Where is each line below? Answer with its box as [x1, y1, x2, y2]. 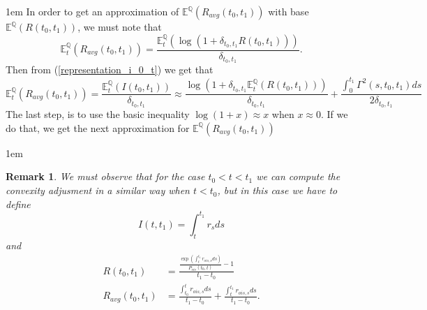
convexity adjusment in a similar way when [6, 183, 190, 198]
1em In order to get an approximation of [6, 4, 179, 18]
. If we [320, 107, 348, 121]
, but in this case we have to [217, 183, 338, 198]
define [6, 196, 31, 211]
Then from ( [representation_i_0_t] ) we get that [6, 62, 213, 77]
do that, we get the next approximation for [6, 120, 190, 135]
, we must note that [77, 20, 162, 34]
